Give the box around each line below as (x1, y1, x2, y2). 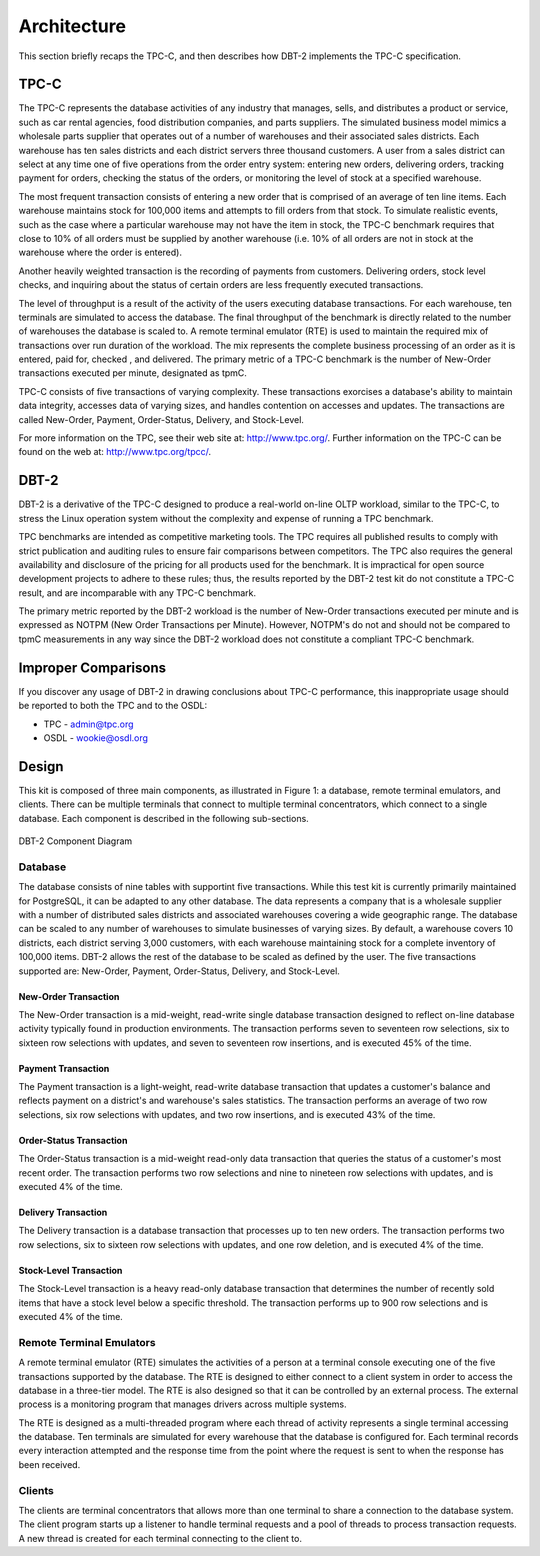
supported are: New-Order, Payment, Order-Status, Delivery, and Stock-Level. (18, 965, 340, 977)
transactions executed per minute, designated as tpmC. (18, 367, 247, 379)
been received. (18, 1458, 81, 1470)
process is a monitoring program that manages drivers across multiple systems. (18, 1398, 347, 1410)
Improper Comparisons (18, 659, 167, 676)
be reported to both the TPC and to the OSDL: (18, 700, 208, 712)
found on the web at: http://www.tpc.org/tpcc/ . (18, 446, 212, 458)
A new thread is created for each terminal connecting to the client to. (18, 1532, 302, 1544)
